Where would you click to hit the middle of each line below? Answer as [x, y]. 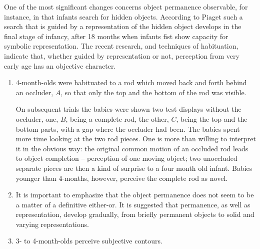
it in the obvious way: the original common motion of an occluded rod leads [132, 148]
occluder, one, [37, 118]
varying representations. [52, 224]
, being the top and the [212, 118]
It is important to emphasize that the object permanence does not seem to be [135, 195]
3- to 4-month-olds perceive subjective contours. [89, 241]
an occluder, [34, 92]
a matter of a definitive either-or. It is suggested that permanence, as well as [133, 204]
